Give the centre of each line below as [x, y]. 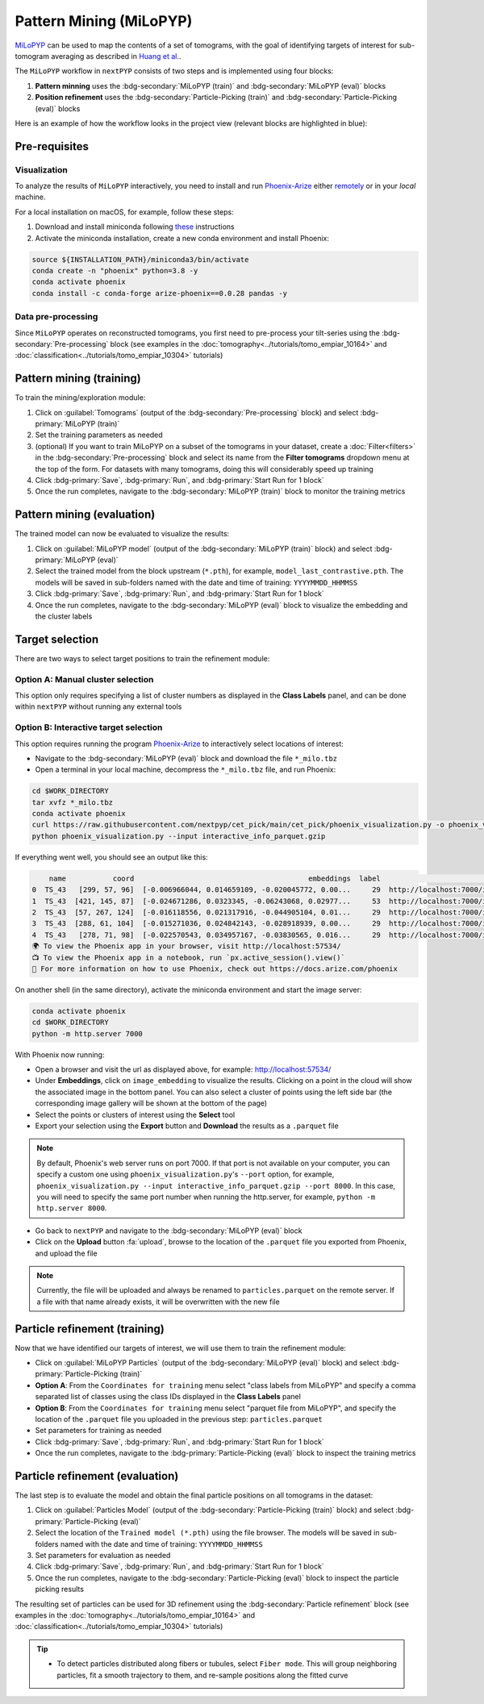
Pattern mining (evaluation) [85, 515]
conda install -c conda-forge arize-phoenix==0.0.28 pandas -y [160, 293]
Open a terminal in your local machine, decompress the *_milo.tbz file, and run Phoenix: [186, 769]
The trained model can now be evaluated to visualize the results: [122, 534]
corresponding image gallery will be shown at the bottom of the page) [151, 1103]
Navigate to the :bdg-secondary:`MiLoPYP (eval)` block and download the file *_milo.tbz [186, 758]
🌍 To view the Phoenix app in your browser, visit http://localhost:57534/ [187, 946]
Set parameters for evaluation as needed [103, 1555]
